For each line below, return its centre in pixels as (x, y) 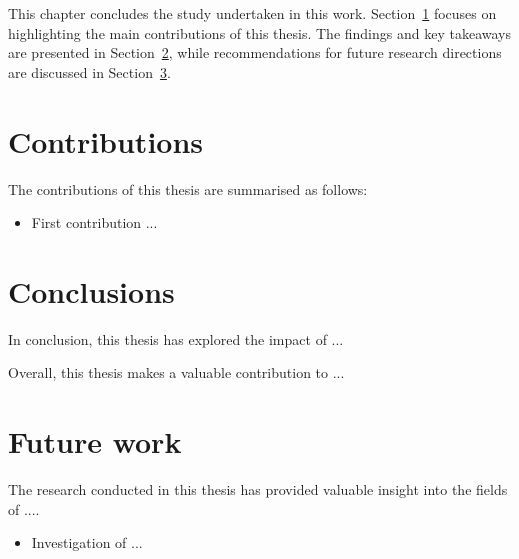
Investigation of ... (87, 542)
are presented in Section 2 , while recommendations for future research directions (255, 52)
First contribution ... (94, 222)
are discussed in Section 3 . (89, 71)
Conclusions (91, 290)
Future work (95, 441)
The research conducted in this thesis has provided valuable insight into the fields (258, 489)
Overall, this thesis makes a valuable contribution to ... (176, 372)
